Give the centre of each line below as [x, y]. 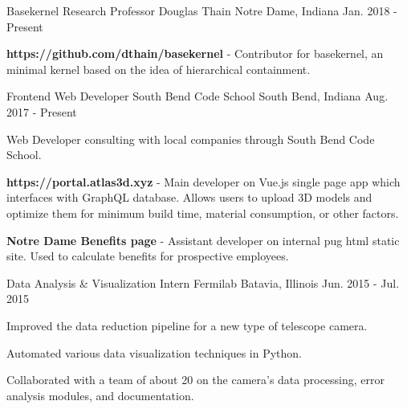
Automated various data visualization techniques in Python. [155, 352]
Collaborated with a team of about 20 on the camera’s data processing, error [196, 380]
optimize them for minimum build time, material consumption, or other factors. [203, 213]
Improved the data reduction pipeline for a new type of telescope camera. [187, 325]
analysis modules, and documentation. [100, 395]
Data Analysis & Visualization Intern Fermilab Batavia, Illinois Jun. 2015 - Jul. [203, 282]
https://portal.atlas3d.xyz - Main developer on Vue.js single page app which [203, 181]
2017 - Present [42, 111]
